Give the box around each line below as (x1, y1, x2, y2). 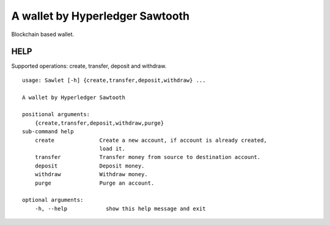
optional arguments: (22, 196, 84, 204)
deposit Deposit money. (34, 162, 145, 169)
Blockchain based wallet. (11, 31, 75, 38)
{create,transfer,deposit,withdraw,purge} (34, 119, 164, 127)
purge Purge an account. (34, 179, 155, 186)
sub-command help (22, 128, 74, 135)
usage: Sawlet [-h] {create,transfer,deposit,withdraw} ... (22, 76, 206, 84)
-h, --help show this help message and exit (34, 205, 206, 212)
